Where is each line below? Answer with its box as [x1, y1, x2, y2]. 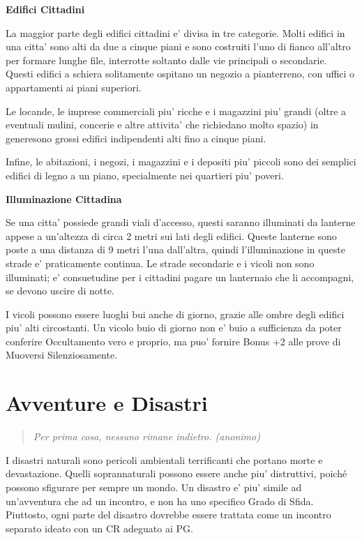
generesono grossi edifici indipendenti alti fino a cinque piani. [6, 130, 266, 145]
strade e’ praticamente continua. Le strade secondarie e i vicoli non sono [6, 255, 315, 270]
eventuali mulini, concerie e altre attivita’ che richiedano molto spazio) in [6, 117, 319, 132]
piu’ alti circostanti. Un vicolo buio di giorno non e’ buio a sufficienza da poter [6, 320, 342, 335]
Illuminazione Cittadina [6, 191, 122, 206]
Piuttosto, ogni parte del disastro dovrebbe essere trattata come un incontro [6, 507, 331, 522]
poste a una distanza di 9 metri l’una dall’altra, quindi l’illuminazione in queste [6, 242, 345, 257]
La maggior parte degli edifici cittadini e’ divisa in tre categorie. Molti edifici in [6, 25, 345, 40]
